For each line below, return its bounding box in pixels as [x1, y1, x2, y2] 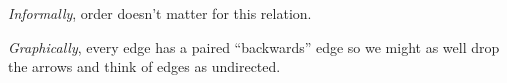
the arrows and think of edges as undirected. [8, 56, 281, 77]
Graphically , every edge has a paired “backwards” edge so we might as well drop [8, 36, 500, 57]
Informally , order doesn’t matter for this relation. [8, 3, 312, 23]
